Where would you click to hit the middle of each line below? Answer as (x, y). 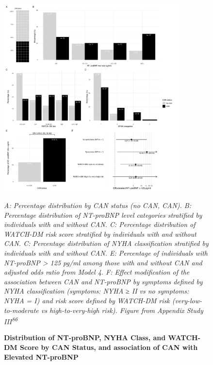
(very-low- (187, 300)
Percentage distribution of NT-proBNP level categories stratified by (103, 215)
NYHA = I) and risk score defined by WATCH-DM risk (87, 300)
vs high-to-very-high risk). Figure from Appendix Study (122, 310)
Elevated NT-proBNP (41, 356)
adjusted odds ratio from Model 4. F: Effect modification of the (97, 272)
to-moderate (21, 310)
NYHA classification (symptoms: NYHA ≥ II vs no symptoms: (97, 291)
